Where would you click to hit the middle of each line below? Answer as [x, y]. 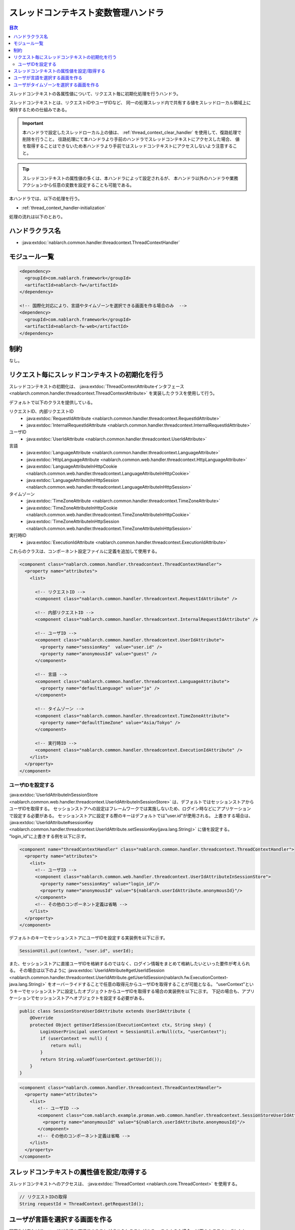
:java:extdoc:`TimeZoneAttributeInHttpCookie [72, 508]
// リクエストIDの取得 [43, 1197]
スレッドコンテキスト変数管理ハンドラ [87, 13]
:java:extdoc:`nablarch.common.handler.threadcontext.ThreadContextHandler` [101, 243]
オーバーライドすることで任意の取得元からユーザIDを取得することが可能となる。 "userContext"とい [153, 984]
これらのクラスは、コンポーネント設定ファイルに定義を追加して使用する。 [84, 551]
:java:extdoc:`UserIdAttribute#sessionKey [51, 822]
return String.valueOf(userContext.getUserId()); [101, 1059]
